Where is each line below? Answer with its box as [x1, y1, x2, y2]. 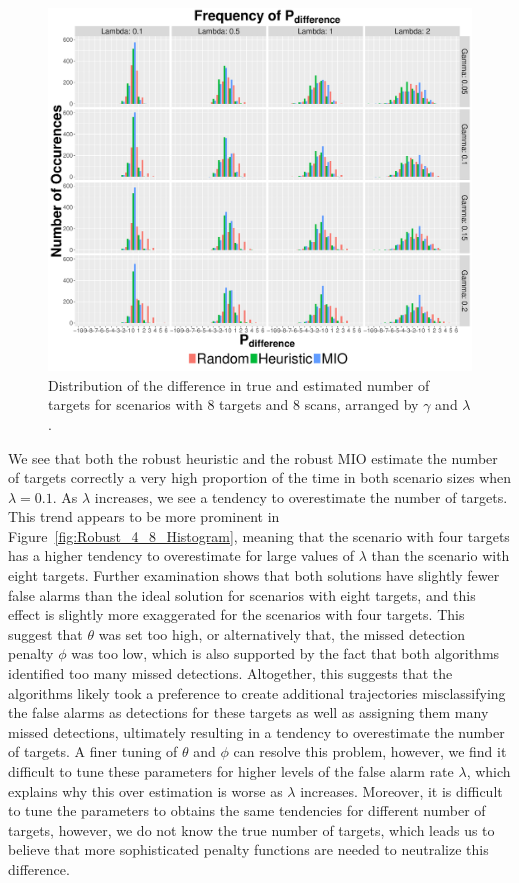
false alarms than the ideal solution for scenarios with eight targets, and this [8, 584, 476, 605]
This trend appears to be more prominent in [8, 506, 280, 527]
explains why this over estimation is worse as [8, 780, 283, 801]
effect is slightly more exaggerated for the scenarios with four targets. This [8, 604, 465, 625]
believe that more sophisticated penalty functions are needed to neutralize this [8, 839, 489, 860]
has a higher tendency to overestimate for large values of [8, 545, 355, 566]
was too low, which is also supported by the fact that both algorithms [71, 643, 500, 664]
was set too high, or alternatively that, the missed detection [98, 623, 466, 644]
